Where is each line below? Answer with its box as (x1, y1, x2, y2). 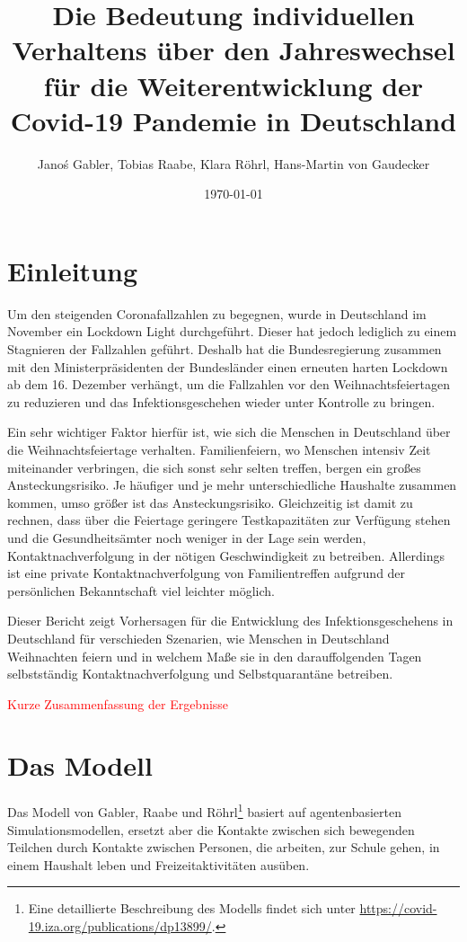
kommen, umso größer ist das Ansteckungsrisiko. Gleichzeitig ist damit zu (7, 493, 413, 511)
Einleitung (7, 252, 138, 289)
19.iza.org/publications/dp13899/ (28, 917, 212, 936)
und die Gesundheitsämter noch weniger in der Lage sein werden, (7, 528, 366, 547)
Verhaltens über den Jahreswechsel (12, 31, 455, 68)
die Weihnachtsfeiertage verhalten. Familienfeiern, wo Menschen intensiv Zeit (7, 440, 431, 458)
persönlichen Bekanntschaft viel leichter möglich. (7, 581, 275, 600)
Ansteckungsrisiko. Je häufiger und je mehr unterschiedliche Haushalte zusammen (7, 475, 457, 494)
